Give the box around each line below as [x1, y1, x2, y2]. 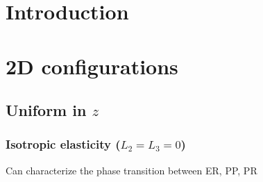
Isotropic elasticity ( [6, 135, 121, 153]
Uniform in [6, 99, 87, 121]
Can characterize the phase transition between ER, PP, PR [6, 163, 257, 177]
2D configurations [6, 51, 178, 80]
